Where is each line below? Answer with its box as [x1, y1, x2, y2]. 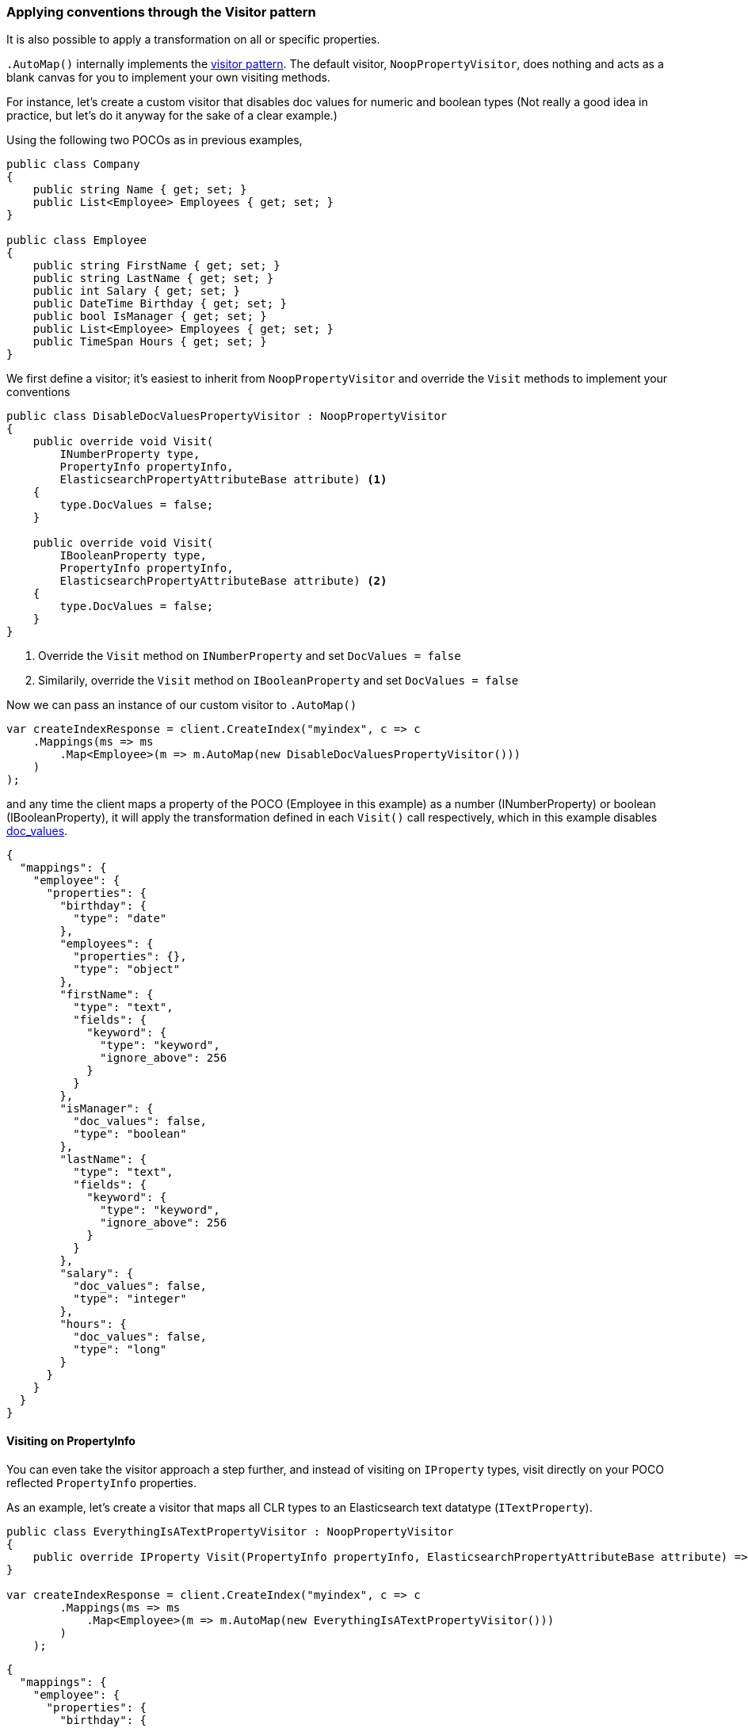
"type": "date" [73, 912, 167, 925]
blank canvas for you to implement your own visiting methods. [6, 71, 330, 85]
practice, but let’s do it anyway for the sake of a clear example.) [6, 109, 338, 123]
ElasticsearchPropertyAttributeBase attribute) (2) [59, 574, 387, 588]
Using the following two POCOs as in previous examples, [6, 133, 303, 147]
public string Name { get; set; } [32, 183, 247, 196]
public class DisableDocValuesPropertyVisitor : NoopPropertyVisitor [6, 410, 448, 423]
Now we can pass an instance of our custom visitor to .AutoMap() [6, 698, 357, 712]
